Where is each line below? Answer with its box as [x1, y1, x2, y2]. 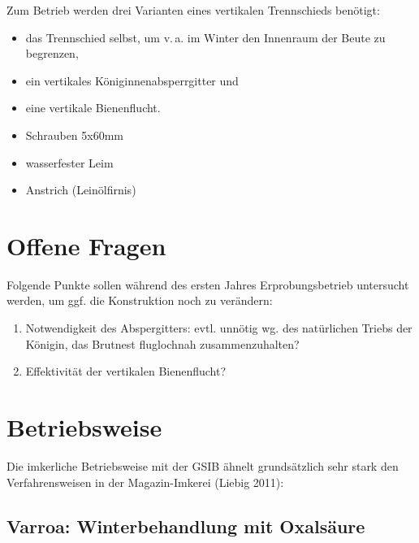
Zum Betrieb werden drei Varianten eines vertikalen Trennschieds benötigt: [6, 2, 380, 18]
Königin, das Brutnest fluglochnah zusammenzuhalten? [25, 335, 300, 352]
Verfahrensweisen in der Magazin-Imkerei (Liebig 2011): [6, 473, 284, 490]
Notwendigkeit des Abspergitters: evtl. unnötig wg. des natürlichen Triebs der [25, 319, 413, 337]
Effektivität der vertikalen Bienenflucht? [25, 363, 227, 380]
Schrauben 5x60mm [25, 126, 124, 143]
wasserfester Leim [25, 154, 114, 171]
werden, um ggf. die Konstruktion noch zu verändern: [6, 292, 273, 309]
